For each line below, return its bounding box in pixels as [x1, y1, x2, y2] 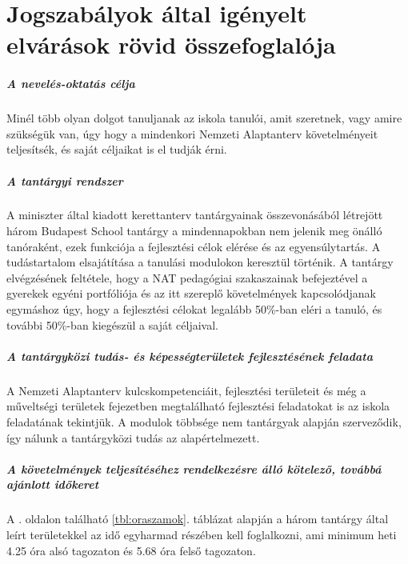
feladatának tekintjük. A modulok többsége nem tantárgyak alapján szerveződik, [6, 413, 402, 430]
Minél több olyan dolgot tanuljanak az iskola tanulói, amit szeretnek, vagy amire [6, 110, 402, 126]
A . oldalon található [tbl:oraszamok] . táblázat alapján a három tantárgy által [6, 510, 389, 527]
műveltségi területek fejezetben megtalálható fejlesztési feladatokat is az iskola [6, 398, 390, 414]
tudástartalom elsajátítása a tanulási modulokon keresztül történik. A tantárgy [6, 254, 394, 270]
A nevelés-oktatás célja [6, 75, 135, 92]
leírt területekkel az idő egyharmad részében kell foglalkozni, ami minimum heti [6, 526, 397, 542]
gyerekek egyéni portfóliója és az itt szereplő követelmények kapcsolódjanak [6, 285, 376, 302]
